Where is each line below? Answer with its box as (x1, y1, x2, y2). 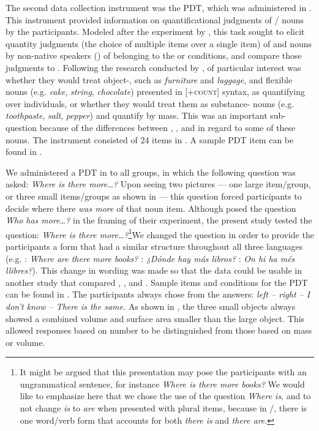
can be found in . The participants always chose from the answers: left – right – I (6, 288, 310, 301)
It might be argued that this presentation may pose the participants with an (20, 365, 307, 378)
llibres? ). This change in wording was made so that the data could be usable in (6, 264, 302, 277)
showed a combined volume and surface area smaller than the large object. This (6, 312, 305, 324)
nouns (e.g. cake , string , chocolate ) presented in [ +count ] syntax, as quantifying (6, 85, 306, 98)
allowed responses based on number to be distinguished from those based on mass (6, 324, 312, 337)
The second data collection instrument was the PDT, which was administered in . (6, 1, 312, 13)
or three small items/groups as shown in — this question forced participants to (6, 189, 302, 202)
